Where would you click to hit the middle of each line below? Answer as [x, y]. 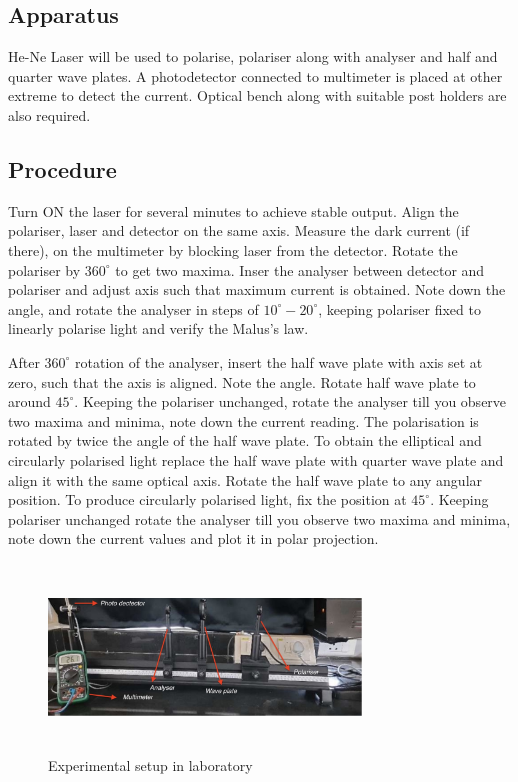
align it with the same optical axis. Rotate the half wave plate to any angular [245, 479]
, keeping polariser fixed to [399, 308]
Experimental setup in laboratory [150, 765]
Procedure [62, 168]
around [29, 401]
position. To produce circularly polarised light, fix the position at [207, 499]
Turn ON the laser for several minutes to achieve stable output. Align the [233, 210]
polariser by [44, 269]
